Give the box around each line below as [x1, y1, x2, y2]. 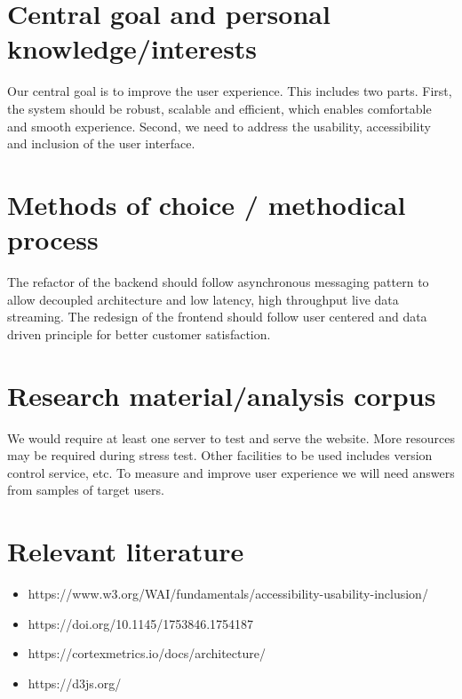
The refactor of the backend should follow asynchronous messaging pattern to [7, 273, 429, 290]
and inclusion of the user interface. [7, 134, 195, 153]
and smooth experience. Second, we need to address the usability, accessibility [7, 116, 431, 135]
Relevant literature [7, 533, 244, 569]
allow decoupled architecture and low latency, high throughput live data [7, 290, 399, 308]
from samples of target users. [7, 481, 164, 499]
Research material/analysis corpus [7, 377, 436, 413]
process [7, 221, 99, 258]
